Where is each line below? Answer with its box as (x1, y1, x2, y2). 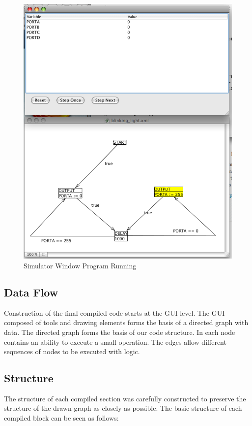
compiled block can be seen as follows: (4, 413, 119, 423)
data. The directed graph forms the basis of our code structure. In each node (4, 327, 235, 337)
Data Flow (4, 284, 58, 299)
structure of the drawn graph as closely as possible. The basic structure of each (4, 403, 242, 413)
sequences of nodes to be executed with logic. (4, 346, 140, 357)
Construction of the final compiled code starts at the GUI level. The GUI (4, 307, 225, 318)
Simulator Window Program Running (24, 260, 137, 270)
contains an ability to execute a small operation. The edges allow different (4, 336, 226, 347)
